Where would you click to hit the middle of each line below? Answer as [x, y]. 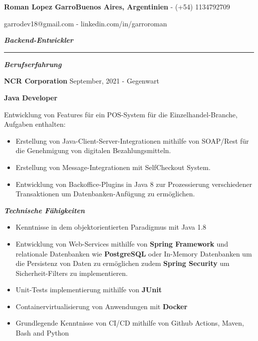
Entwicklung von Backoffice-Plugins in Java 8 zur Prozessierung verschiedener [134, 184]
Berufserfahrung [33, 64]
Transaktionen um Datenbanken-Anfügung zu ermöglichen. [105, 194]
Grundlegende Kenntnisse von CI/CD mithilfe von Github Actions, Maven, [130, 323]
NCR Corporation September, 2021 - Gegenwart [82, 81]
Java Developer [31, 97]
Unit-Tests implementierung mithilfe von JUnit [89, 290]
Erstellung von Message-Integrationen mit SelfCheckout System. [113, 167]
